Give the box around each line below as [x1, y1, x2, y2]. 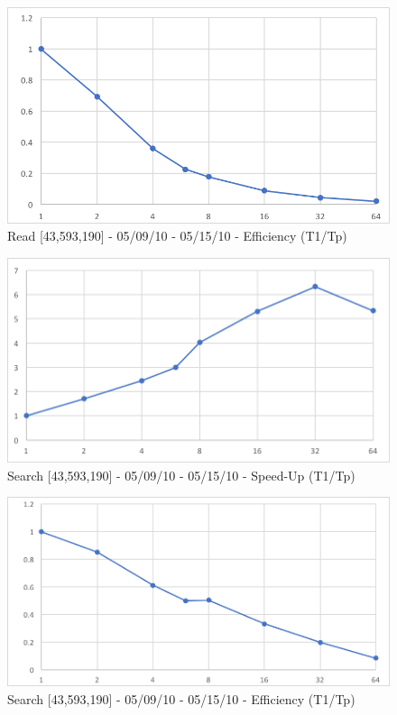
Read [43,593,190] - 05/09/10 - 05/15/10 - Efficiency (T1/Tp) [7, 226, 347, 245]
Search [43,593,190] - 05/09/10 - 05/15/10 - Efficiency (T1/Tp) [7, 690, 355, 709]
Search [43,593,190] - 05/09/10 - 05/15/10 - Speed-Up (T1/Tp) [7, 465, 355, 484]
